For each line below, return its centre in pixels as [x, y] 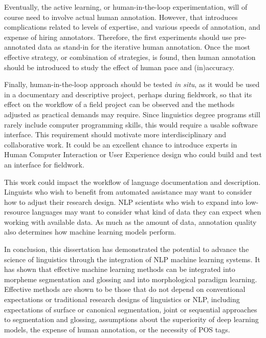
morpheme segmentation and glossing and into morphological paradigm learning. [131, 279]
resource [17, 212]
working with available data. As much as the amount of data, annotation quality [130, 221]
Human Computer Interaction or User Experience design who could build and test [133, 154]
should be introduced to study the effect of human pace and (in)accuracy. [119, 67]
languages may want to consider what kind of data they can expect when [147, 212]
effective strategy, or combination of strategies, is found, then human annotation [130, 57]
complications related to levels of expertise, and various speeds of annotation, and [132, 27]
